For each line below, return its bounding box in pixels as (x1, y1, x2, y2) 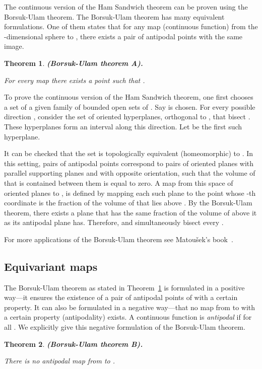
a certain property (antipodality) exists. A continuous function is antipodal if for (4, 312, 252, 322)
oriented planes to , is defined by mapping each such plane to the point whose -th (4, 187, 256, 198)
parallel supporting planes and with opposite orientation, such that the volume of (4, 168, 255, 178)
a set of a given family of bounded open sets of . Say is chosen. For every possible (4, 101, 255, 112)
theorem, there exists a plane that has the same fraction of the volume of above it (4, 207, 257, 217)
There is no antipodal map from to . (4, 355, 115, 366)
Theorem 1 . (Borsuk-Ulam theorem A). (4, 57, 143, 68)
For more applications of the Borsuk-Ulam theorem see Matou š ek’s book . (4, 234, 233, 244)
